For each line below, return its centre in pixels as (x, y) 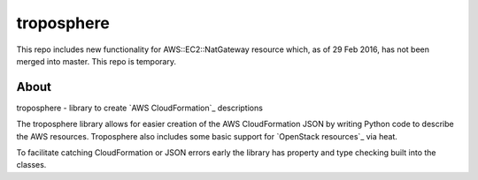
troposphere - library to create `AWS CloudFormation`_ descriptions (139, 108)
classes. (31, 165)
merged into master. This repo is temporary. (96, 61)
